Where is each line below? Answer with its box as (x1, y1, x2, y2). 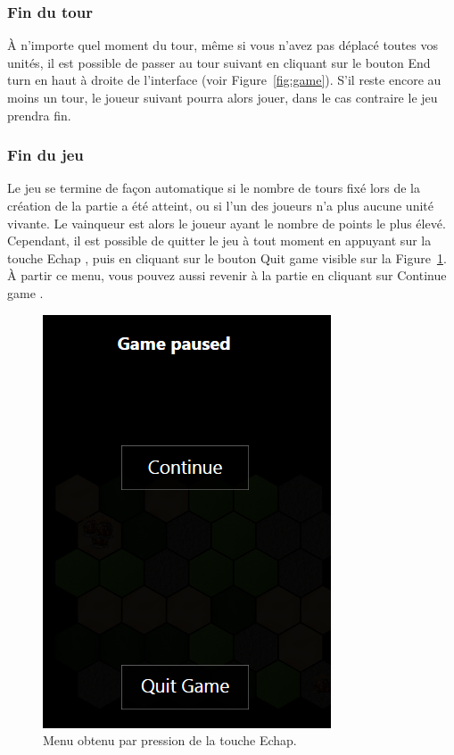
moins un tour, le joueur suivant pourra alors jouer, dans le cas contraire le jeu (7, 88, 438, 106)
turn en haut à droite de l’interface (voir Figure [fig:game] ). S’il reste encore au (7, 71, 442, 89)
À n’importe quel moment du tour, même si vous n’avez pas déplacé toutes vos (7, 36, 439, 54)
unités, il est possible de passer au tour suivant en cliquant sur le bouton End (7, 53, 431, 71)
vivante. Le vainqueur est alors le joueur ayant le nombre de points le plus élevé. (7, 213, 446, 232)
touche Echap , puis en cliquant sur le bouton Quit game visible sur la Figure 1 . (7, 248, 447, 267)
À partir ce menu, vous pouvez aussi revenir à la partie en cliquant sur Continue (7, 266, 447, 285)
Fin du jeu (7, 144, 84, 166)
